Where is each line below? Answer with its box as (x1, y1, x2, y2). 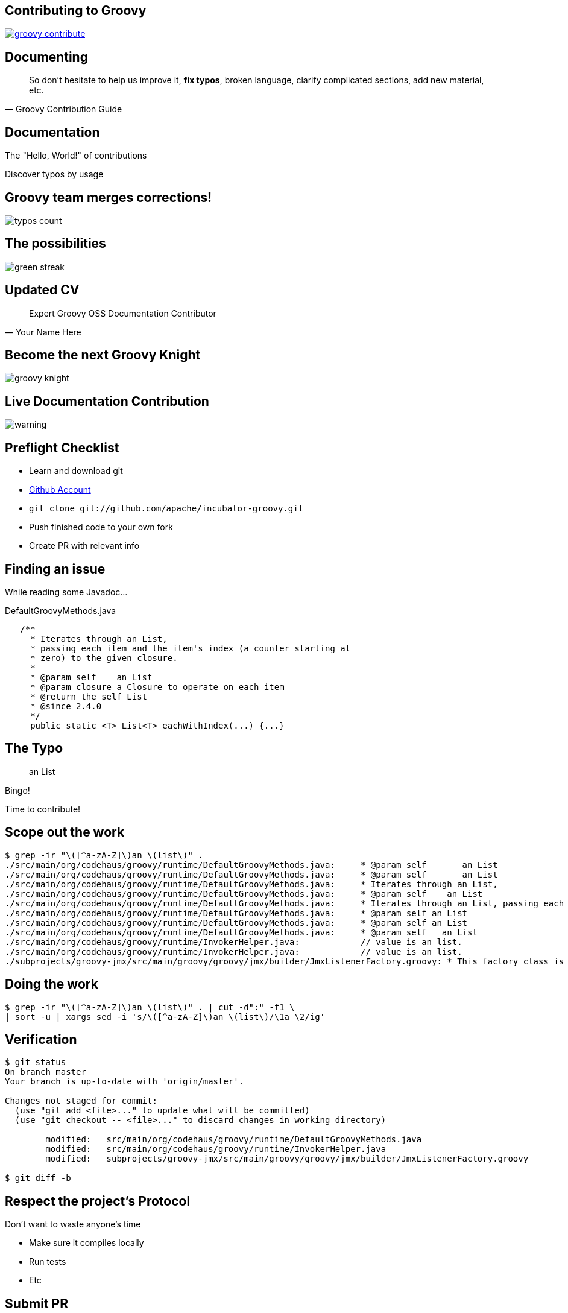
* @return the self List (30, 692, 148, 702)
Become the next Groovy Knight (5, 347, 201, 363)
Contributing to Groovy (5, 3, 147, 18)
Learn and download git (29, 466, 123, 476)
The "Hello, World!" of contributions (5, 150, 147, 161)
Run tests (29, 1256, 66, 1267)
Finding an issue (5, 561, 106, 577)
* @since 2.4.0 (30, 701, 102, 712)
